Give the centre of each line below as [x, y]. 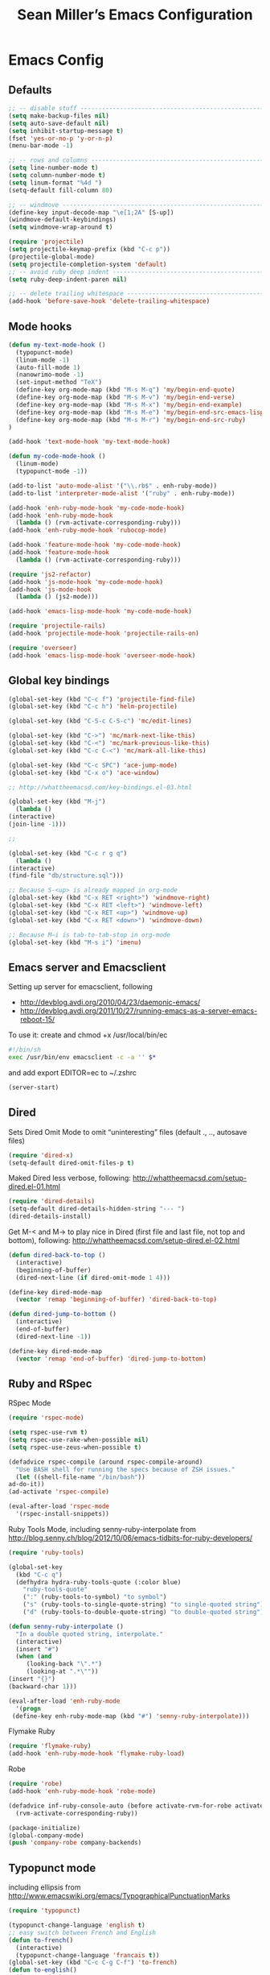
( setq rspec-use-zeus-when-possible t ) [75, 1447]
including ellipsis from [45, 1887]
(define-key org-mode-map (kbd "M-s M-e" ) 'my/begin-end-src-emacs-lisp [140, 412]
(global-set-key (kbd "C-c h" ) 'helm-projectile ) [93, 706]
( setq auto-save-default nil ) [59, 123]
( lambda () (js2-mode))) [57, 597]
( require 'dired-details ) [51, 1202]
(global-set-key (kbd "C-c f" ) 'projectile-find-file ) [102, 699]
